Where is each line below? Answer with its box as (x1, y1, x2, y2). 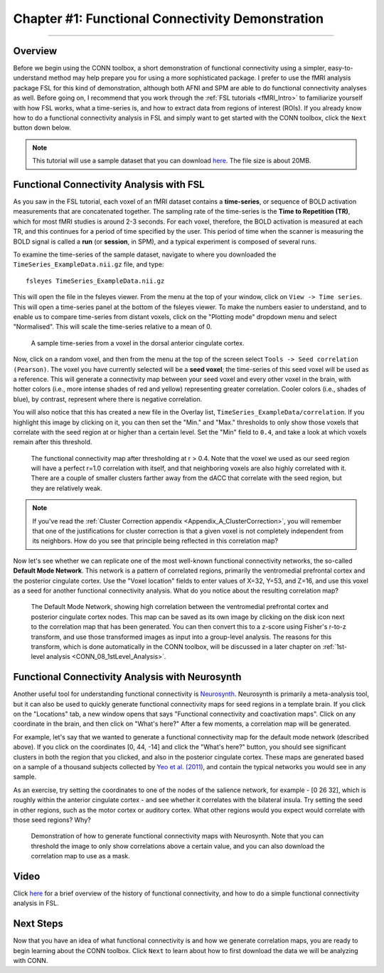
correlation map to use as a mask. (31, 852, 131, 860)
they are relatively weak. (31, 484, 103, 492)
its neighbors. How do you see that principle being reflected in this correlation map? (32, 536, 279, 545)
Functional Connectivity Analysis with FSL (13, 179, 206, 190)
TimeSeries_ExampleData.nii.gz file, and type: (13, 260, 164, 269)
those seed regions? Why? (13, 816, 92, 824)
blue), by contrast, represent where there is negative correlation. (13, 395, 203, 403)
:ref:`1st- (322, 642, 348, 651)
